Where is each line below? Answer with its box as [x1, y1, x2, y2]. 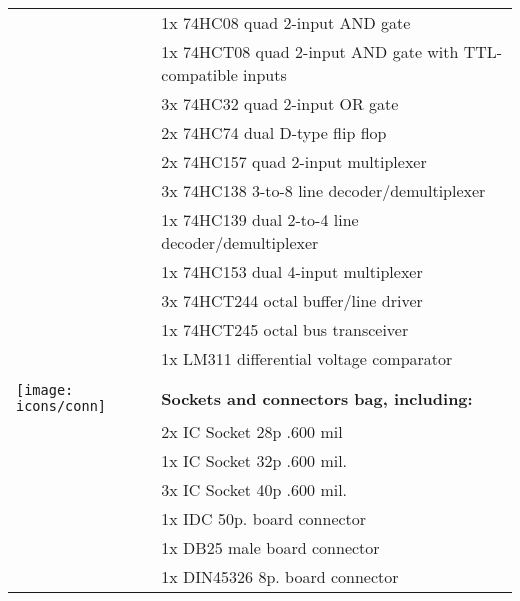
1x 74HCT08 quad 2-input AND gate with [161, 40, 459, 63]
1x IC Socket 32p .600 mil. [161, 449, 348, 472]
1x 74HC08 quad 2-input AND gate [161, 11, 411, 34]
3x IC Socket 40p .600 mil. [161, 478, 348, 501]
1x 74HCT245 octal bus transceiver [161, 318, 409, 341]
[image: [16, 382, 74, 398]
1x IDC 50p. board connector [161, 507, 367, 530]
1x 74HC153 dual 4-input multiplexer [161, 260, 423, 283]
